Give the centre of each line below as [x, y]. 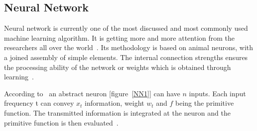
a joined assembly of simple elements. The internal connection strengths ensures [126, 57]
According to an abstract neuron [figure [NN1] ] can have [92, 93]
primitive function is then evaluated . [61, 122]
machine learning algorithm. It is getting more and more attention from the [120, 37]
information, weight [115, 103]
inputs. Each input [217, 93]
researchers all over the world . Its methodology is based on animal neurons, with [129, 47]
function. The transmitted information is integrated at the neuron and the [117, 112]
